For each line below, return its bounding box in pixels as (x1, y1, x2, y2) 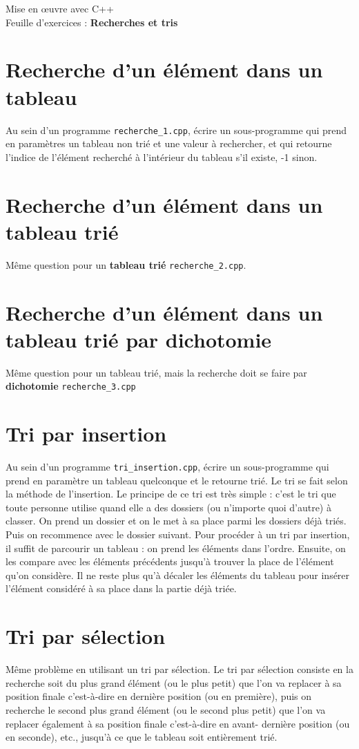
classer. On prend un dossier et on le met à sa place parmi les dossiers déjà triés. (6, 513, 347, 528)
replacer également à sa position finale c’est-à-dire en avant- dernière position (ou (6, 716, 350, 730)
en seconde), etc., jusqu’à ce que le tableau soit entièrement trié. (6, 730, 278, 744)
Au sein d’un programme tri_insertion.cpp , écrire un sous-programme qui (6, 459, 329, 473)
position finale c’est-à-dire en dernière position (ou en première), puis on (6, 689, 312, 703)
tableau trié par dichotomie (6, 325, 272, 353)
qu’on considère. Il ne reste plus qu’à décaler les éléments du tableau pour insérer (6, 567, 350, 582)
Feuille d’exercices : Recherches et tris (6, 15, 178, 29)
